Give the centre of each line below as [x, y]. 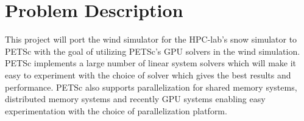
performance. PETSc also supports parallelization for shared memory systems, [151, 87]
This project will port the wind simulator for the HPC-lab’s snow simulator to [151, 39]
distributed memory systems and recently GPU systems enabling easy [135, 99]
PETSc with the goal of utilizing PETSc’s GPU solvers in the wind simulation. [153, 51]
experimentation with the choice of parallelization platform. [116, 110]
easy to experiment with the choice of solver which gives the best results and [148, 74]
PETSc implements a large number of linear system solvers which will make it [151, 63]
